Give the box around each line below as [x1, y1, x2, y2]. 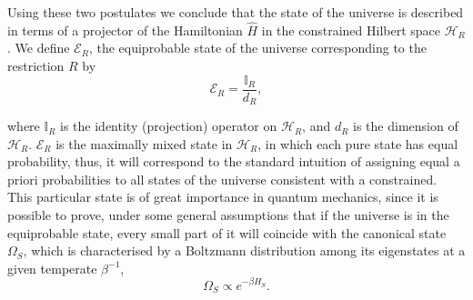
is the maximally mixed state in [55, 134, 233, 153]
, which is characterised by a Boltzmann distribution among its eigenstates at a [23, 241, 466, 260]
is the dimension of [353, 116, 458, 135]
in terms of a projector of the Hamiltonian [7, 20, 243, 39]
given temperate [7, 258, 97, 277]
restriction [7, 56, 65, 75]
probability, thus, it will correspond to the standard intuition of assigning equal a [7, 152, 460, 171]
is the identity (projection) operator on [60, 116, 277, 135]
